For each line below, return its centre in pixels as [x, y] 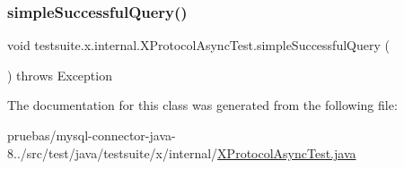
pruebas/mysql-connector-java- [92, 135]
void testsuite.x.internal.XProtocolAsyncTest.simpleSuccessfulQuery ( [198, 45]
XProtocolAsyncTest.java [287, 152]
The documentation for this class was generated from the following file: [202, 105]
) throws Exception [60, 75]
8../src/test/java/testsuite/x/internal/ [113, 152]
